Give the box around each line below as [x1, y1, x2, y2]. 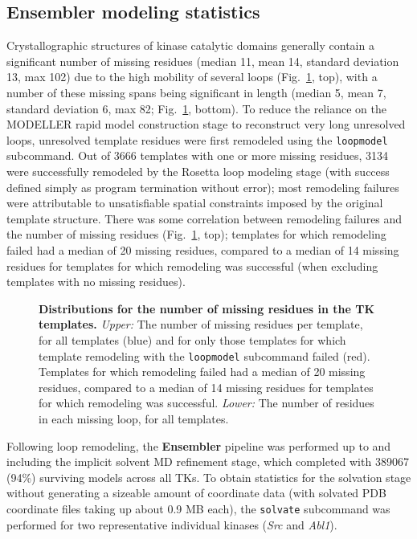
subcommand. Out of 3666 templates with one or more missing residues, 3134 [6, 147, 388, 164]
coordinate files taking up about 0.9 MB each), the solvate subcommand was [6, 500, 390, 517]
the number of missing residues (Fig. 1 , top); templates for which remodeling [6, 226, 386, 243]
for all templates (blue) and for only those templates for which [39, 331, 346, 348]
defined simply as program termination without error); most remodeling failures [6, 178, 399, 195]
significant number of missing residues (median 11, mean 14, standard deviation [6, 52, 399, 69]
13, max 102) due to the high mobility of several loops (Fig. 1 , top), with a [6, 68, 378, 85]
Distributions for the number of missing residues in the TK [39, 300, 375, 316]
